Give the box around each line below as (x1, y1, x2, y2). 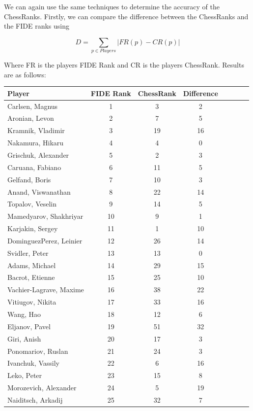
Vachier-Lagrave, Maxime (7, 284, 84, 295)
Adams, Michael (7, 260, 56, 270)
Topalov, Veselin (7, 199, 57, 209)
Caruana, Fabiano (7, 162, 61, 172)
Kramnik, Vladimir (7, 125, 65, 136)
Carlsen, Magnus (7, 101, 58, 111)
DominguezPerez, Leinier (7, 235, 83, 245)
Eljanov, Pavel (7, 321, 51, 331)
